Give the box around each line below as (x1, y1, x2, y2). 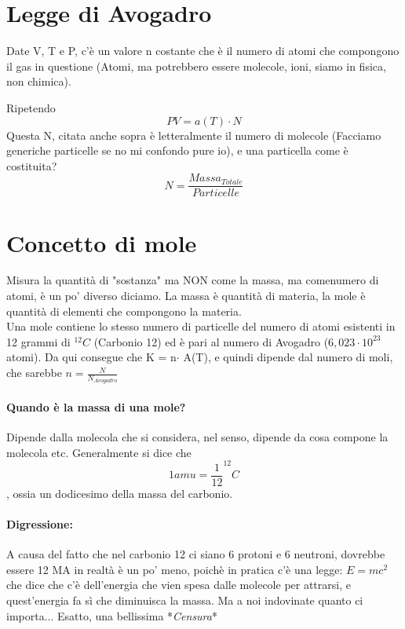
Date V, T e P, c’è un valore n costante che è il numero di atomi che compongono (6, 42, 400, 59)
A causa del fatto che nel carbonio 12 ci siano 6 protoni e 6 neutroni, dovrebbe (6, 546, 385, 562)
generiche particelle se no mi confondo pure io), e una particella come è (6, 142, 348, 159)
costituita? (6, 157, 57, 174)
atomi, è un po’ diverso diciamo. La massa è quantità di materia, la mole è (6, 287, 366, 304)
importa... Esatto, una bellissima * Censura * (6, 607, 217, 624)
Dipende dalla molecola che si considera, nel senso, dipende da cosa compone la (6, 429, 389, 445)
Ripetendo (6, 99, 56, 115)
